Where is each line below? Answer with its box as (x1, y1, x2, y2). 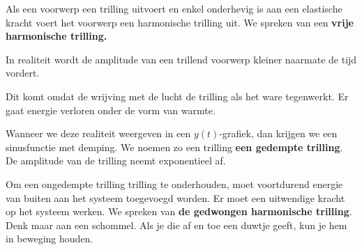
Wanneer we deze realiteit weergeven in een (6, 126, 191, 141)
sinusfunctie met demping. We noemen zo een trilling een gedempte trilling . (6, 139, 343, 154)
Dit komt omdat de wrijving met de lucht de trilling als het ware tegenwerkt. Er (6, 88, 349, 103)
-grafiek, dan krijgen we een (219, 126, 338, 141)
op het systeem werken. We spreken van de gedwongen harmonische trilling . (6, 204, 352, 219)
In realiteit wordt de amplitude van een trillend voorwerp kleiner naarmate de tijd (6, 52, 357, 66)
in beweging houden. (6, 231, 93, 246)
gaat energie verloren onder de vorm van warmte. (6, 102, 216, 117)
